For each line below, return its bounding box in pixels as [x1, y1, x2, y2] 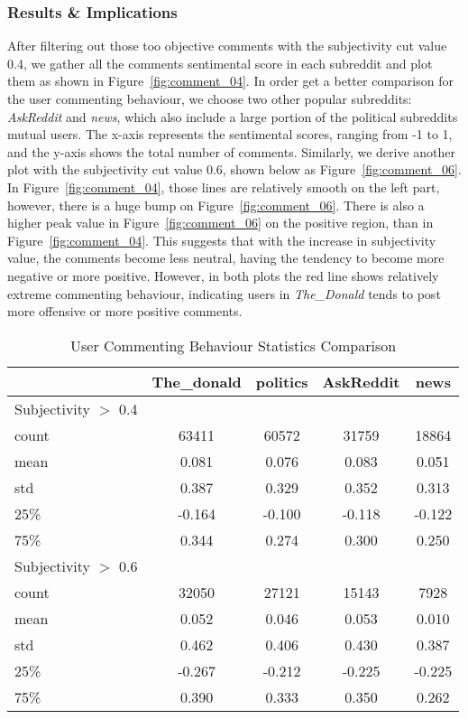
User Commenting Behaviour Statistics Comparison [70, 334, 397, 356]
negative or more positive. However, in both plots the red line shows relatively [7, 266, 439, 285]
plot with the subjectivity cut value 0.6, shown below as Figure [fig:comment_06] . [7, 160, 462, 179]
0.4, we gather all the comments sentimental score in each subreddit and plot [7, 53, 433, 72]
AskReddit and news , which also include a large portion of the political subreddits [7, 107, 458, 126]
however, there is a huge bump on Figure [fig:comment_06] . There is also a [7, 195, 425, 214]
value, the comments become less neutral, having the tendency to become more [7, 248, 445, 267]
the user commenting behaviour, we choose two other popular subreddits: [7, 89, 412, 107]
